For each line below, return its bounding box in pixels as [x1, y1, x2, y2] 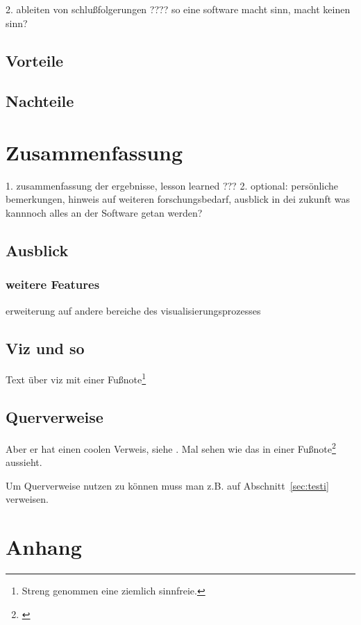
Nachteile [6, 90, 74, 112]
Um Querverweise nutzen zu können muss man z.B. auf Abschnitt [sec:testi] [6, 478, 329, 492]
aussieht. [6, 455, 42, 469]
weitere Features [6, 276, 100, 293]
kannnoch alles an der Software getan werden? [6, 206, 203, 220]
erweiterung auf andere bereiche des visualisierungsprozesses [6, 303, 261, 317]
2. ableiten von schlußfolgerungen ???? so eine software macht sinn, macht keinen [6, 2, 351, 16]
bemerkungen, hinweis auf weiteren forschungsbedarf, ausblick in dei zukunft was [6, 192, 351, 206]
